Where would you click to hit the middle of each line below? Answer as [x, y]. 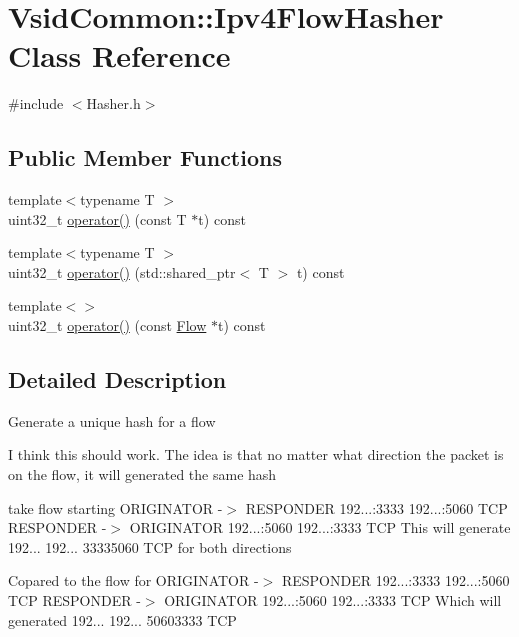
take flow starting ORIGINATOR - [115, 507]
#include [36, 103]
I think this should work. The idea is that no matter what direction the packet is [256, 454]
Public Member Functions [145, 157]
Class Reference [119, 55]
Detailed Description [117, 379]
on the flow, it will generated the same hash [142, 474]
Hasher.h [113, 103]
